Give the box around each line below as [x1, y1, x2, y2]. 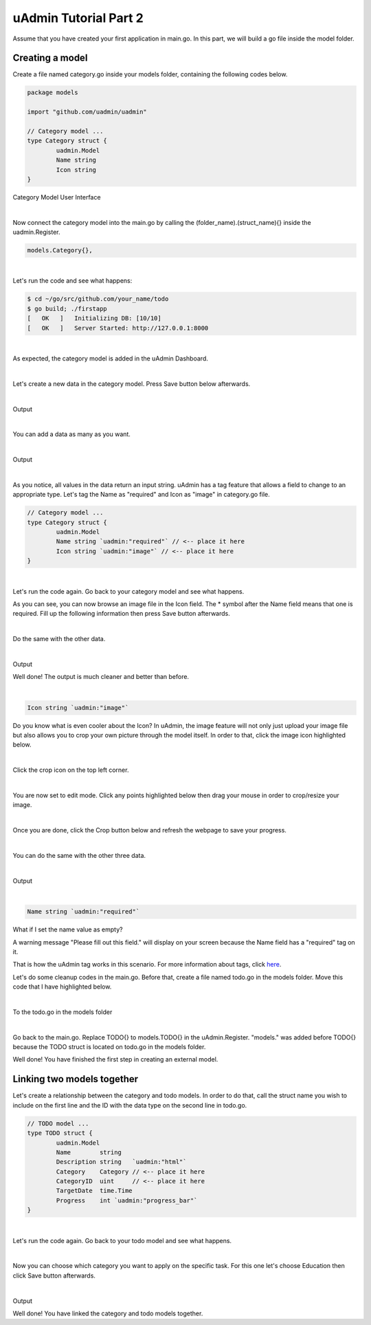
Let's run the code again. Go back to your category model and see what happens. [12, 587, 245, 595]
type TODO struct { [27, 1129, 93, 1137]
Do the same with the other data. [12, 635, 106, 643]
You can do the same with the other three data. [12, 852, 146, 859]
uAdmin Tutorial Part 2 [12, 10, 144, 25]
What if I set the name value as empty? [12, 925, 123, 934]
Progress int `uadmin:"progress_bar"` [56, 1196, 198, 1204]
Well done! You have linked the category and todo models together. [12, 1309, 203, 1317]
